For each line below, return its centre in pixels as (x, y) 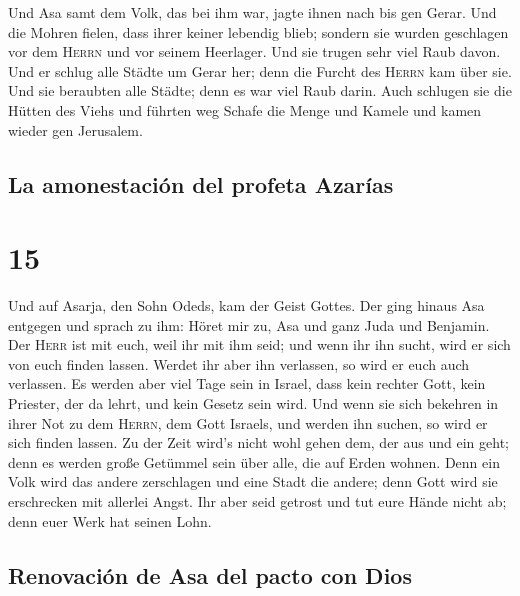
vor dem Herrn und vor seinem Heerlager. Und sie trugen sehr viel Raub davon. (254, 51)
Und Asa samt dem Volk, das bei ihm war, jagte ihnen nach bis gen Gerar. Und (252, 12)
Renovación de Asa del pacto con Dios (210, 574)
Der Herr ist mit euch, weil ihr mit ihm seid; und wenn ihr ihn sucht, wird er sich (259, 344)
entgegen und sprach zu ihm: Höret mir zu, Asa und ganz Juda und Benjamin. (249, 324)
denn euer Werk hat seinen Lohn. (110, 520)
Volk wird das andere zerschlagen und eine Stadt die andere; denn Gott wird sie (253, 481)
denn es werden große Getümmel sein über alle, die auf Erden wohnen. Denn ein (254, 461)
